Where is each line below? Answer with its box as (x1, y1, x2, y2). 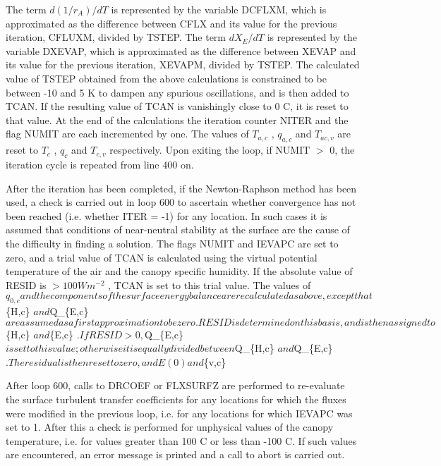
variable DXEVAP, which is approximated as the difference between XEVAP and (6, 43, 356, 58)
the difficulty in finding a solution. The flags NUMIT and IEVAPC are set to (6, 235, 339, 250)
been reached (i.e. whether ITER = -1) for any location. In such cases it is (6, 208, 327, 223)
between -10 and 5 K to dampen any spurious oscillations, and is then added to (6, 85, 349, 99)
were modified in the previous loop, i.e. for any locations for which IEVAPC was (6, 405, 353, 420)
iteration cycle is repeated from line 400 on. (6, 157, 194, 171)
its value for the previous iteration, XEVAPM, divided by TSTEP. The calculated (6, 57, 360, 72)
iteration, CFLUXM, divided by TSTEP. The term (6, 30, 226, 44)
